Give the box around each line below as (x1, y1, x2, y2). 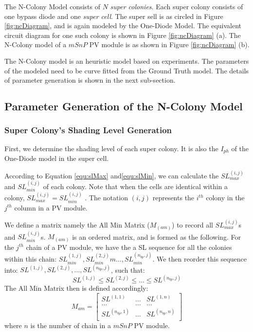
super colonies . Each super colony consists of (110, 1, 243, 11)
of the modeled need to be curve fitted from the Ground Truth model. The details (4, 65, 249, 75)
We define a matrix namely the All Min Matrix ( (4, 220, 150, 230)
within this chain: (4, 254, 57, 264)
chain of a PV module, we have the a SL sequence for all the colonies (26, 242, 232, 252)
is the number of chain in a (30, 320, 111, 330)
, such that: (110, 264, 145, 275)
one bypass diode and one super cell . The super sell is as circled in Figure (4, 11, 223, 21)
